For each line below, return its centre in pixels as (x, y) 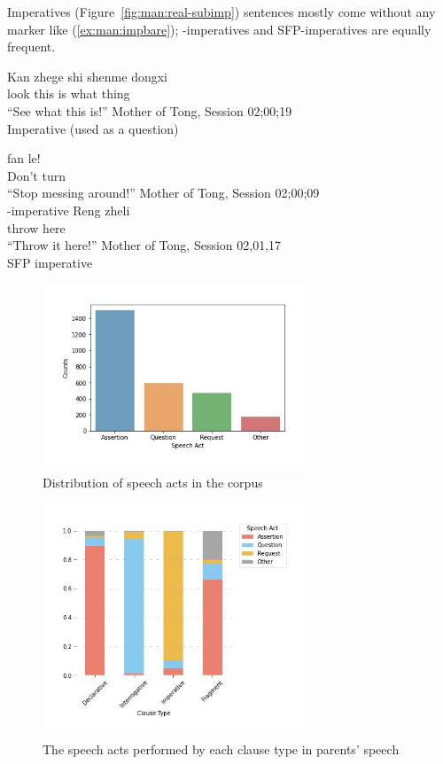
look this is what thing (69, 94)
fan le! (24, 158)
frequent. (31, 47)
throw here (36, 227)
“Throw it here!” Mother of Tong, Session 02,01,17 (144, 245)
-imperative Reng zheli (69, 210)
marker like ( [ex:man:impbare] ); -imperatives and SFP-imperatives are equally (219, 29)
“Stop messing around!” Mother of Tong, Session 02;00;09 (163, 193)
